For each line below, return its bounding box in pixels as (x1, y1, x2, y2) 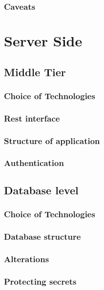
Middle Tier (4, 64, 66, 79)
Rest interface (4, 112, 60, 124)
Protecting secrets (4, 275, 77, 287)
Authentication (4, 157, 64, 169)
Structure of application (4, 134, 100, 146)
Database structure (4, 230, 81, 242)
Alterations (4, 252, 49, 265)
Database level (4, 182, 79, 197)
